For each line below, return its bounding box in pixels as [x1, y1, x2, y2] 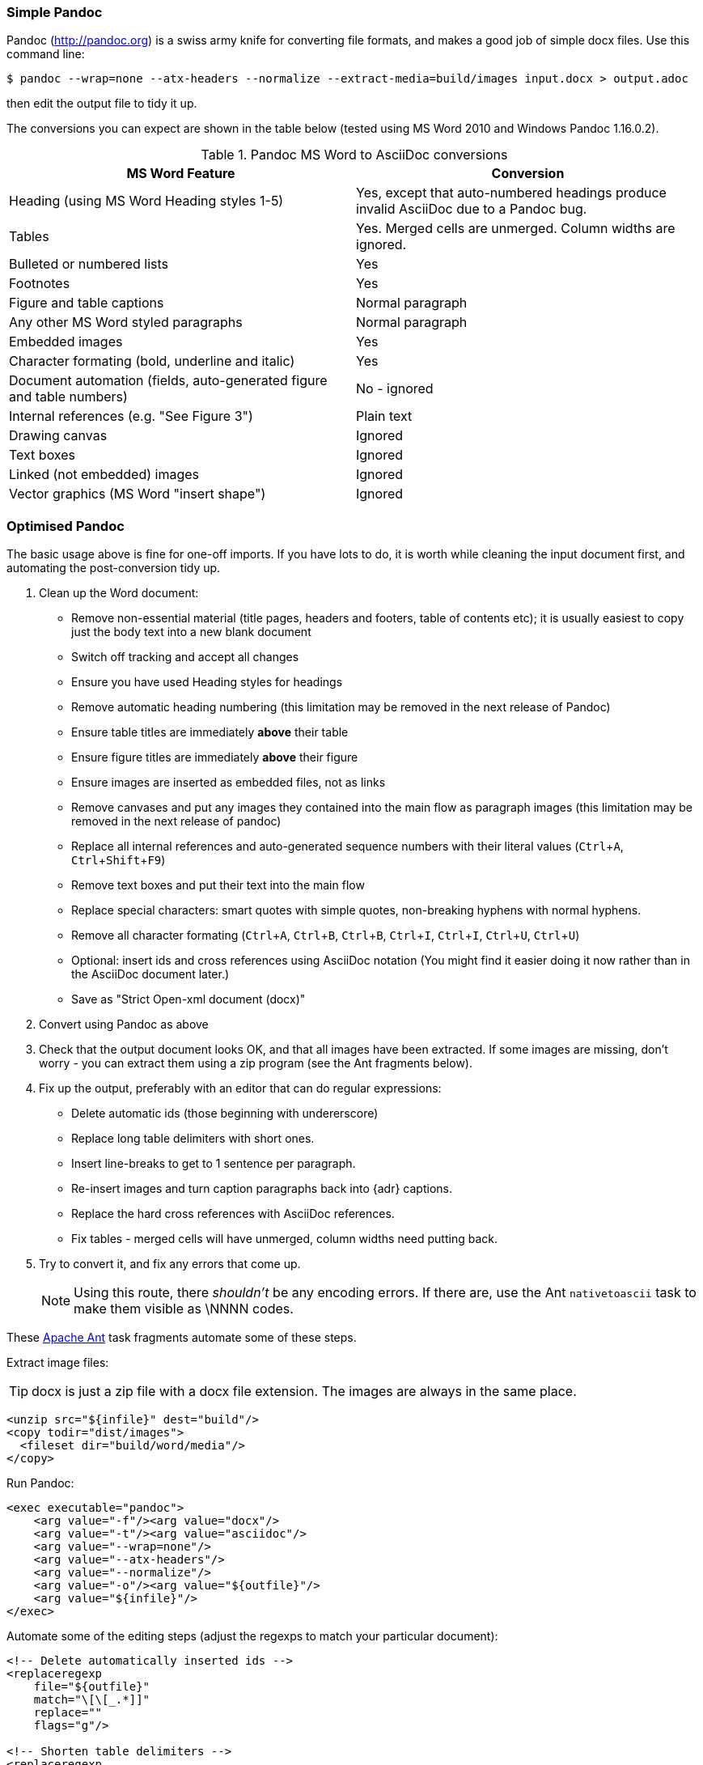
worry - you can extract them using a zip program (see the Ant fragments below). [39, 1056, 472, 1071]
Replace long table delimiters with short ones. [71, 1131, 315, 1146]
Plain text [356, 408, 413, 425]
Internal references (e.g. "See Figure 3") [9, 408, 253, 425]
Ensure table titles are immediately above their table [71, 725, 349, 740]
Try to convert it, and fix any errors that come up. [39, 1257, 301, 1271]
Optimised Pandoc [6, 517, 125, 534]
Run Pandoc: [6, 1476, 74, 1491]
